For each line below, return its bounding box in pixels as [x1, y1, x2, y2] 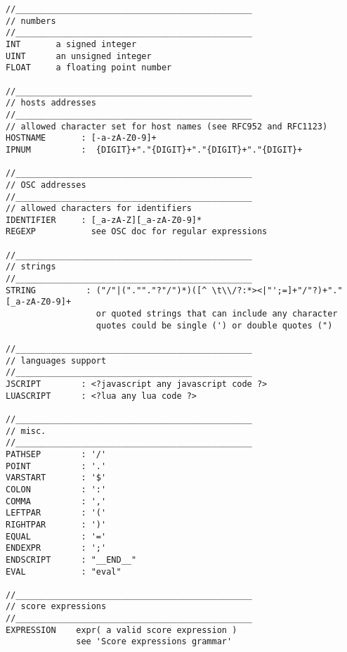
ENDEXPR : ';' [6, 543, 107, 554]
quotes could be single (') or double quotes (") [96, 320, 333, 331]
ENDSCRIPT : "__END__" [6, 554, 137, 565]
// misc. [6, 426, 46, 436]
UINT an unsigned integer [6, 51, 152, 61]
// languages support [6, 355, 107, 366]
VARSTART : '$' [6, 473, 107, 483]
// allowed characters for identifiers [6, 203, 192, 214]
